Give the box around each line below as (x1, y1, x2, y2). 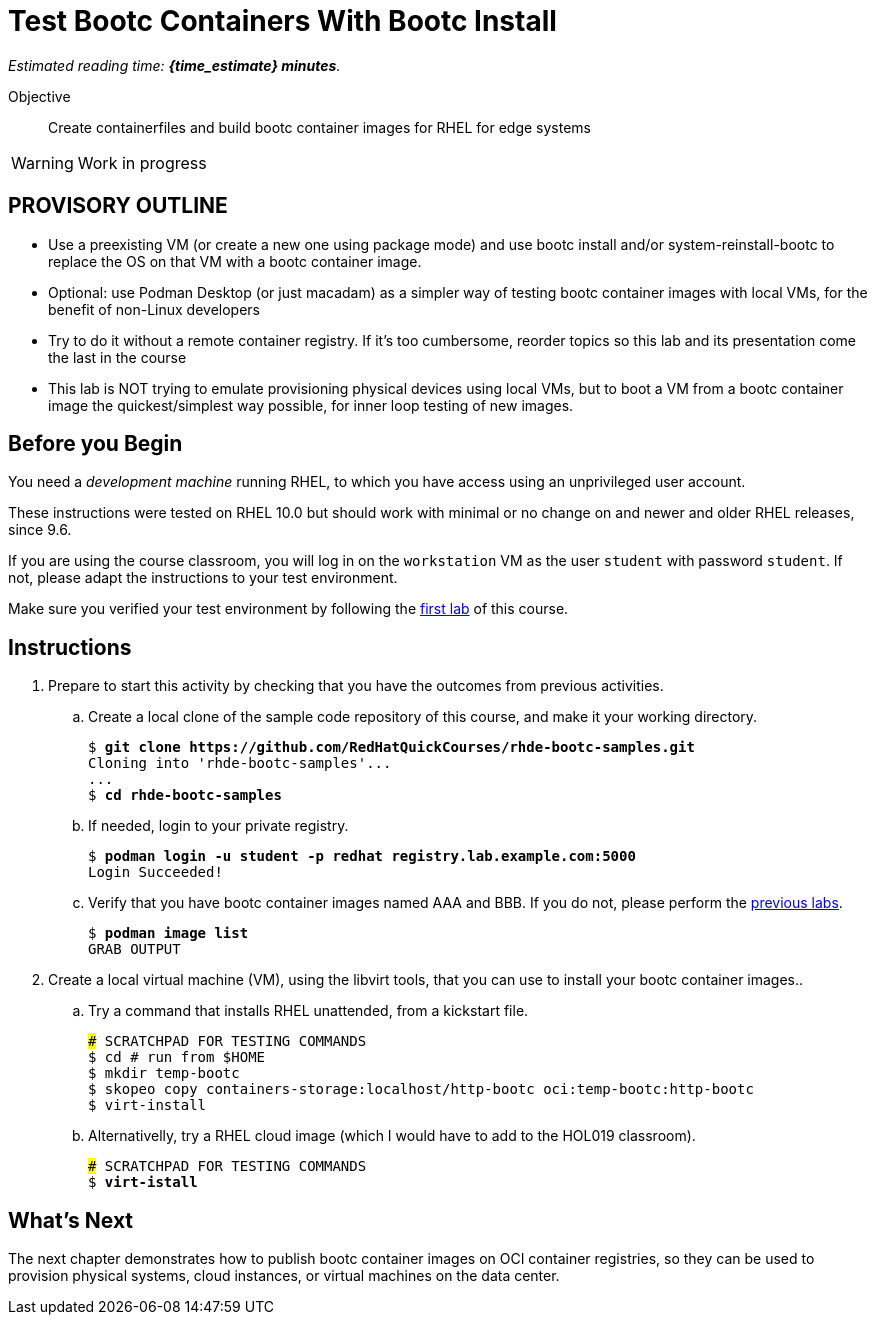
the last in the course (48, 348, 187, 366)
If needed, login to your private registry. (88, 817, 349, 835)
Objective (8, 87, 71, 105)
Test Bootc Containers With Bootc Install (8, 4, 557, 38)
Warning (11, 152, 74, 173)
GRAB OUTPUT (88, 941, 181, 958)
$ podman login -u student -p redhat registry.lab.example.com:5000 (88, 848, 636, 865)
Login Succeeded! (88, 864, 223, 881)
